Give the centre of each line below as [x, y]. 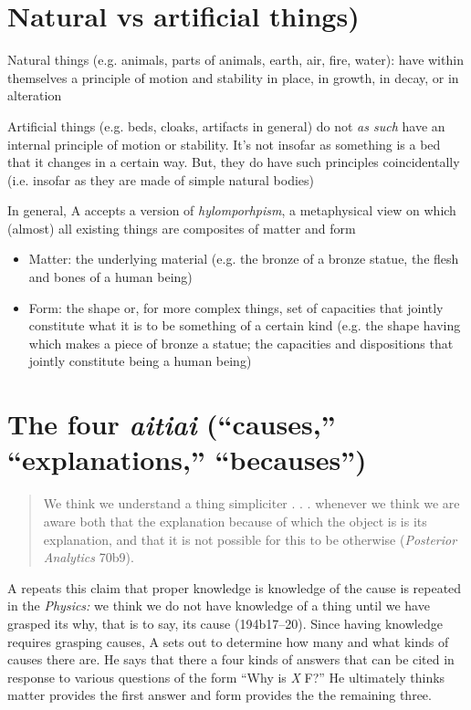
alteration [35, 95]
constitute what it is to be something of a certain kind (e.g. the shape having [245, 325]
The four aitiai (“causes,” [172, 424]
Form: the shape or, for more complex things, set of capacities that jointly [236, 307]
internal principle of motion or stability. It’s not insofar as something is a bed [224, 144]
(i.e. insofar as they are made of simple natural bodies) [161, 179]
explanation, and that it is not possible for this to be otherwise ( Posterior [250, 539]
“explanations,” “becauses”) [187, 459]
